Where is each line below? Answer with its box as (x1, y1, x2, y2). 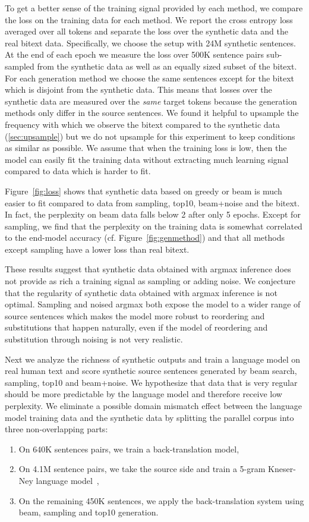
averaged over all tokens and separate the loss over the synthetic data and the (5, 25, 288, 37)
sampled (5, 59, 34, 72)
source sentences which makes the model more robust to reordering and (5, 309, 265, 322)
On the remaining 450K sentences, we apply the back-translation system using (18, 494, 304, 507)
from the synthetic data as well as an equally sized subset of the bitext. (37, 59, 297, 72)
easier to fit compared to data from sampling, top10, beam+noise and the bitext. (5, 196, 300, 209)
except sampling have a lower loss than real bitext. (5, 243, 190, 255)
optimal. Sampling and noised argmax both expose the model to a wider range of (5, 298, 301, 310)
